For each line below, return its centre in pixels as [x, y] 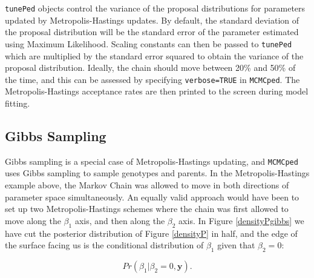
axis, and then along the [120, 220]
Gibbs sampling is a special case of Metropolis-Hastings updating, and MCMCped [152, 161]
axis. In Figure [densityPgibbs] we [241, 220]
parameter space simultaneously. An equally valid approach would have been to [152, 197]
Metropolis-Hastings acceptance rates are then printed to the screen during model [157, 91]
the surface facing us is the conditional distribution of [104, 245]
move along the [33, 220]
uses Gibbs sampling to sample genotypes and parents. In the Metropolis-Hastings [157, 173]
